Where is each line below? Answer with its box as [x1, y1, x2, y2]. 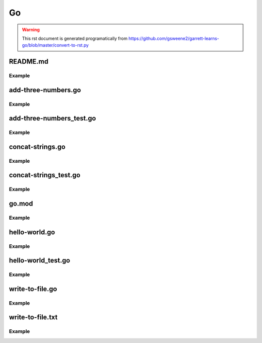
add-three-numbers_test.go [9, 114, 97, 122]
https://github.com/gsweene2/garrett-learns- [129, 35, 219, 41]
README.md [9, 57, 49, 66]
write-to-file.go [9, 285, 57, 293]
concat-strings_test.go [9, 171, 81, 179]
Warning [22, 27, 40, 33]
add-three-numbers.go [9, 86, 81, 94]
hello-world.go [9, 228, 55, 236]
